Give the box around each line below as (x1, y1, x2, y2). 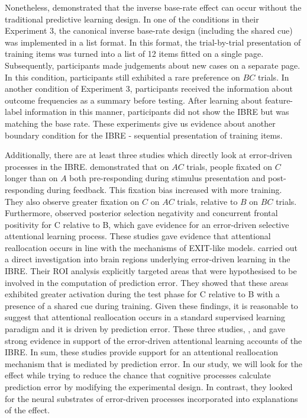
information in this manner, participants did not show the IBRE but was (24, 105, 289, 118)
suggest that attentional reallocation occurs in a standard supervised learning (5, 311, 285, 323)
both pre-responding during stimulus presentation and (69, 172, 266, 184)
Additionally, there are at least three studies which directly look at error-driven (5, 149, 292, 161)
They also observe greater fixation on (5, 195, 140, 207)
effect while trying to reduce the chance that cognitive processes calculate (5, 369, 271, 381)
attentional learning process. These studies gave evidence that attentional (5, 230, 271, 242)
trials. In (257, 70, 289, 83)
